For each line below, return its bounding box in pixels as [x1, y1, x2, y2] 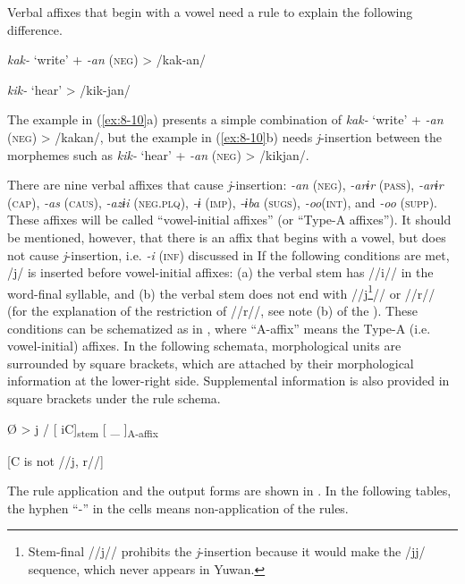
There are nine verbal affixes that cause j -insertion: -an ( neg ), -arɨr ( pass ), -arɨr [7, 175, 444, 194]
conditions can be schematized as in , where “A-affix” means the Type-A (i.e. [7, 318, 431, 337]
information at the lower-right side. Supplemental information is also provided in [7, 371, 450, 390]
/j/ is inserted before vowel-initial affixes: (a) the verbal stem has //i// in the [7, 263, 434, 282]
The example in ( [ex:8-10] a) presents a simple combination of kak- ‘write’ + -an [7, 110, 444, 129]
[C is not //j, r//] [7, 451, 104, 470]
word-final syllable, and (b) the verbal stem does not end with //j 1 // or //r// [7, 281, 435, 302]
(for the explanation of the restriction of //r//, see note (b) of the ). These [7, 300, 418, 319]
